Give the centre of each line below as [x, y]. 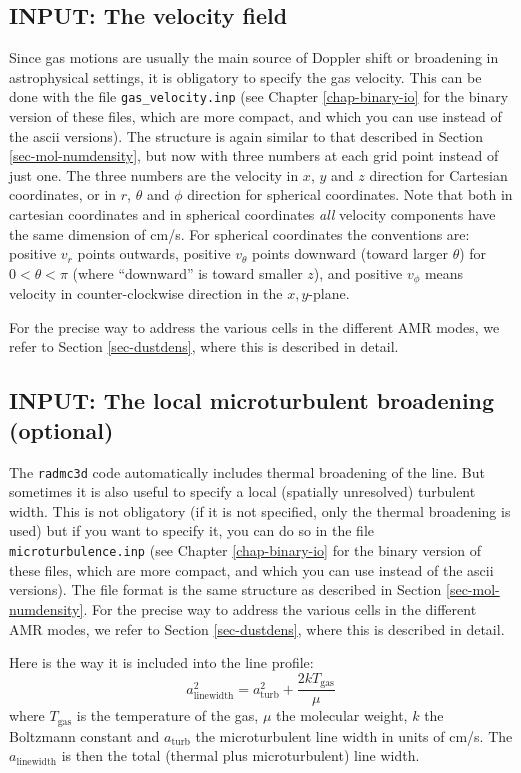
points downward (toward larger [350, 253]
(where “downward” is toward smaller [187, 272]
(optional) [61, 429]
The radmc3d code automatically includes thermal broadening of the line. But [247, 471]
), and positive [358, 272]
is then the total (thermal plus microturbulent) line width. [240, 755]
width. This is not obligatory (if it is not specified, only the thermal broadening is [260, 510]
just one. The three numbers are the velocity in [154, 174]
